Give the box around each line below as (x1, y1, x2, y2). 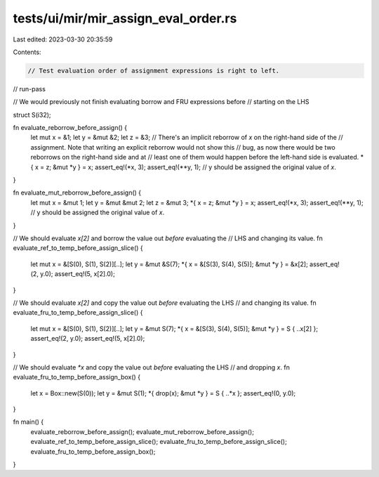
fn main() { (13, 418, 44, 426)
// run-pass (13, 84, 46, 93)
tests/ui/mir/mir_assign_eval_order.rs (13, 11, 237, 26)
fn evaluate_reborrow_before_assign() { (13, 124, 128, 132)
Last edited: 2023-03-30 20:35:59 (13, 35, 113, 44)
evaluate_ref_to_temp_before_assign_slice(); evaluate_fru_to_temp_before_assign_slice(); (30, 438, 287, 446)
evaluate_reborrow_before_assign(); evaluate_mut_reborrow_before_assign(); (30, 427, 254, 436)
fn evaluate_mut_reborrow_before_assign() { (13, 188, 142, 197)
